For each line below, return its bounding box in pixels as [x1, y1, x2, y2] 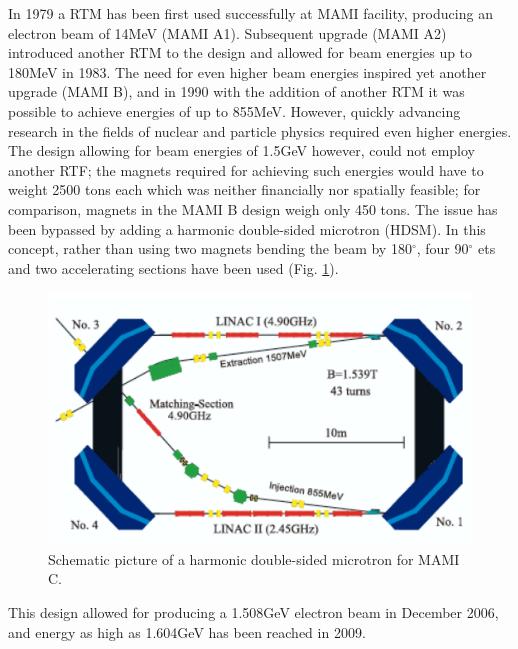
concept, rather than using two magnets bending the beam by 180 [8, 238, 412, 259]
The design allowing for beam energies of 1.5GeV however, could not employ [8, 140, 476, 161]
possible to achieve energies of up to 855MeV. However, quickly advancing [8, 100, 461, 121]
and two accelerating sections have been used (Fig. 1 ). [8, 257, 339, 278]
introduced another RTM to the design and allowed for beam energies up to [8, 42, 473, 63]
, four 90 [416, 238, 469, 259]
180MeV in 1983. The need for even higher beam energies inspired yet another [8, 61, 487, 82]
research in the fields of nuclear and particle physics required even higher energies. [8, 120, 512, 141]
